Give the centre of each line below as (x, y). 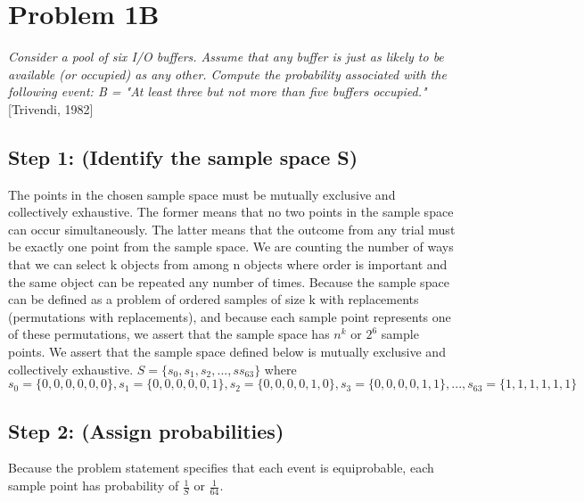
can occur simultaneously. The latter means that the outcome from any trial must (232, 229)
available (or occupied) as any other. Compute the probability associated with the (227, 74)
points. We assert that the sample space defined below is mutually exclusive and (227, 352)
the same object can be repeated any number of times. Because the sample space (229, 281)
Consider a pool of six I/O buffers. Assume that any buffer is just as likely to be (226, 57)
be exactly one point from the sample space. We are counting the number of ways (231, 247)
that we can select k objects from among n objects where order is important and (228, 264)
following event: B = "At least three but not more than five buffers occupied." (218, 91)
